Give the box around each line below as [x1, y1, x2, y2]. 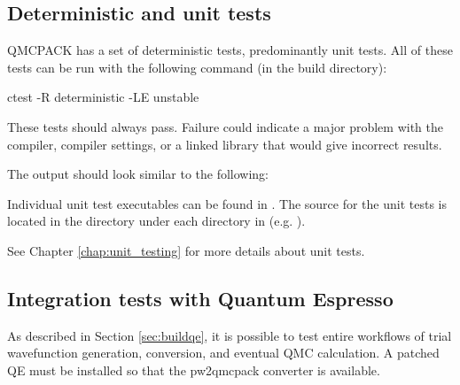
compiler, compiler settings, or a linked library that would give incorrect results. [7, 135, 442, 153]
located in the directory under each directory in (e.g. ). [7, 212, 306, 230]
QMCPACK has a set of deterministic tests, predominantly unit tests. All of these [7, 41, 453, 59]
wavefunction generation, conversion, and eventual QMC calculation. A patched [7, 343, 440, 362]
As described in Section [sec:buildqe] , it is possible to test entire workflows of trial [7, 326, 452, 344]
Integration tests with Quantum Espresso [7, 284, 394, 312]
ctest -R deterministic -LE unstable [7, 88, 199, 106]
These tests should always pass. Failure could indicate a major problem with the [7, 117, 443, 135]
